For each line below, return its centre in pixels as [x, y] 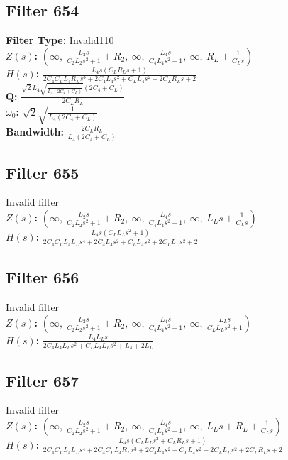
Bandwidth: [35, 131]
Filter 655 [43, 172]
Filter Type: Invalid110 [60, 40]
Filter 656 [43, 277]
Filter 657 [43, 380]
